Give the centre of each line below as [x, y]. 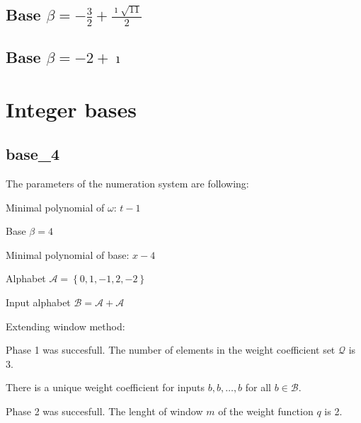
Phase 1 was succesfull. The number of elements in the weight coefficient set [171, 350]
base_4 [33, 154]
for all [258, 387]
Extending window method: [65, 326]
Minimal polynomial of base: [68, 254]
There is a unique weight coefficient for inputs [105, 387]
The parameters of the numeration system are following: [127, 184]
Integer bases [71, 109]
